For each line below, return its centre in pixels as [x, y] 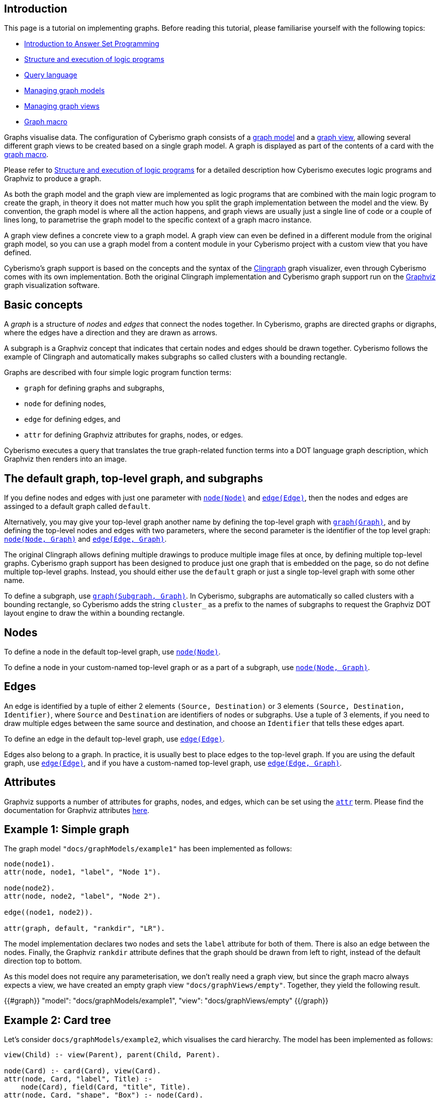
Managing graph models [65, 91]
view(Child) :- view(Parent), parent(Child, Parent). [112, 1055]
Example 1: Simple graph [67, 830]
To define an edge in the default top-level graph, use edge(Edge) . [114, 739]
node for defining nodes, [65, 404]
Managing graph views [62, 106]
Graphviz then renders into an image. [65, 459]
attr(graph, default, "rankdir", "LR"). [85, 929]
